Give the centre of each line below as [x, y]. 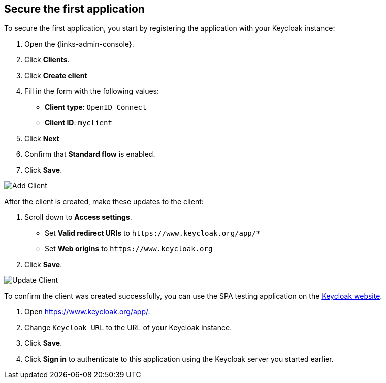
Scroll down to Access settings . [78, 217]
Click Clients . [47, 60]
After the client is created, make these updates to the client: [104, 202]
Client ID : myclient [78, 123]
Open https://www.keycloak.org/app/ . [87, 312]
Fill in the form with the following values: [92, 91]
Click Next [42, 139]
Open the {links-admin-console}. [79, 44]
